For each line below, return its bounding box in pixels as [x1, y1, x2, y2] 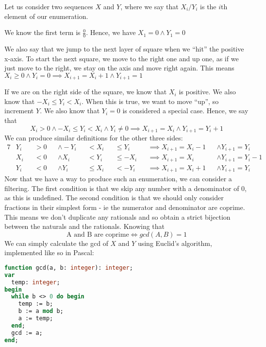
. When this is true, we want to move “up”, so [81, 96, 219, 106]
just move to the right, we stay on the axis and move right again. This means [4, 63, 234, 73]
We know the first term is [4, 27, 81, 37]
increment [4, 105, 34, 116]
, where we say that [120, 1, 179, 11]
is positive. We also [179, 87, 236, 97]
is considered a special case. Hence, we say [122, 105, 249, 116]
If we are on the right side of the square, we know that [4, 87, 167, 97]
